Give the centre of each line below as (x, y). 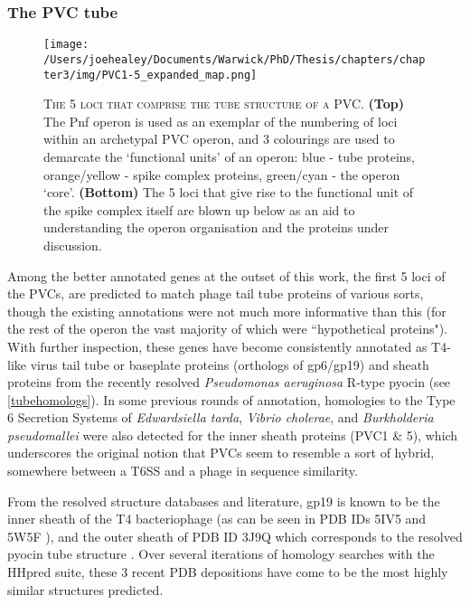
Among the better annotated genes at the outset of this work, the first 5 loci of (226, 275)
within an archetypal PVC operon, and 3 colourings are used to (219, 139)
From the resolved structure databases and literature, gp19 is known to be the (224, 501)
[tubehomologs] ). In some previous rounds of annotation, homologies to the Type (231, 399)
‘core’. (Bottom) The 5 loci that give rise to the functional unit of (229, 192)
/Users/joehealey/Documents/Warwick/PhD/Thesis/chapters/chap (235, 59)
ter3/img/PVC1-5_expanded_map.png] (150, 75)
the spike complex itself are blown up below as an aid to (199, 209)
